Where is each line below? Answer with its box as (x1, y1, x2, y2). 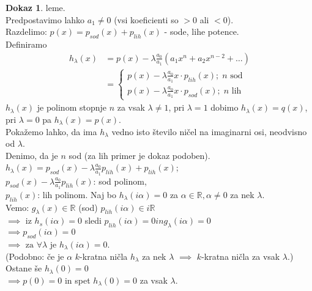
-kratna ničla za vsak (201, 249, 280, 262)
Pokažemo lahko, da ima (6, 125, 97, 138)
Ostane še (6, 262, 42, 274)
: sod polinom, (93, 174, 147, 187)
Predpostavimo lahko (6, 13, 85, 26)
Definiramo (6, 37, 47, 50)
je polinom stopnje (37, 101, 106, 114)
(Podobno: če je (6, 249, 64, 262)
